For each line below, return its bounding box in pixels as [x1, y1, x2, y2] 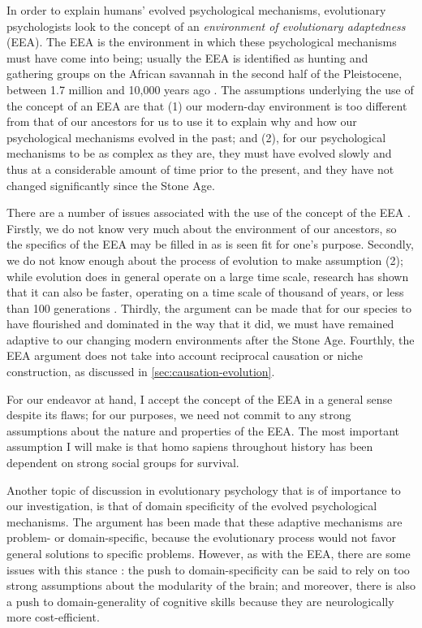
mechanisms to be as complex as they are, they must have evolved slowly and [6, 145, 392, 162]
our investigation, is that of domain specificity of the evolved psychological [6, 497, 377, 514]
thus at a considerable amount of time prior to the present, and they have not [6, 160, 394, 177]
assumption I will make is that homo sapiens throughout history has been [6, 438, 373, 455]
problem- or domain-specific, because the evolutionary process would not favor [6, 529, 397, 546]
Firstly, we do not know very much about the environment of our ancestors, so [6, 219, 397, 236]
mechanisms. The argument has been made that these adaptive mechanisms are [6, 513, 403, 530]
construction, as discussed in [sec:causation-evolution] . [6, 363, 275, 380]
